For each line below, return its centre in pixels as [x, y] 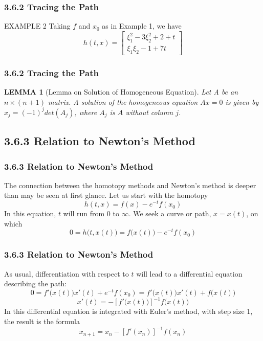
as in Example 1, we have [142, 26]
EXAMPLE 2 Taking [37, 26]
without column [149, 112]
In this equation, [30, 213]
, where [86, 112]
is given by [242, 101]
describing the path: [36, 283]
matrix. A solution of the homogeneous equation [123, 101]
